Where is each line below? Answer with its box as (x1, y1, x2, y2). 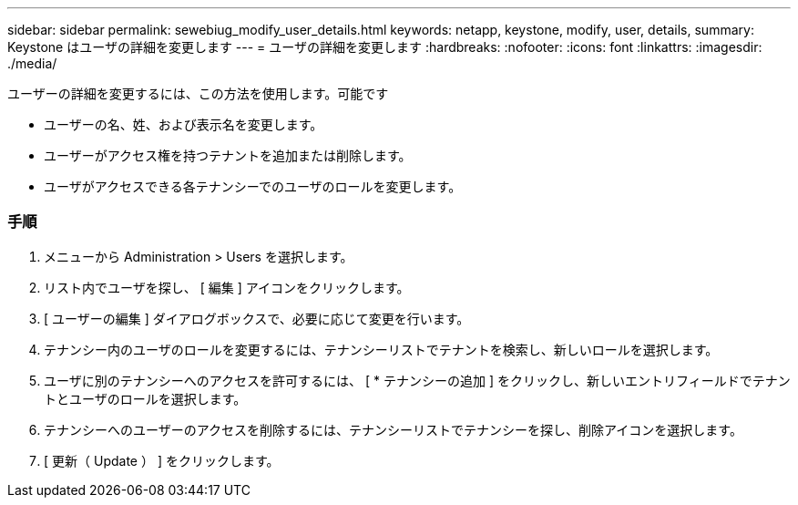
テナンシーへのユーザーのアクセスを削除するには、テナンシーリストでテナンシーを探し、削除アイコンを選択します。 (44, 421, 742, 438)
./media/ (7, 56, 57, 71)
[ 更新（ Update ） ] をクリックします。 (44, 452, 280, 469)
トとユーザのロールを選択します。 (44, 390, 247, 407)
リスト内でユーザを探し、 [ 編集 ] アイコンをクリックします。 (44, 279, 410, 295)
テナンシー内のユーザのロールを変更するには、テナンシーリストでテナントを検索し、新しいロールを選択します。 (44, 341, 719, 357)
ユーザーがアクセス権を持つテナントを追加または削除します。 (44, 148, 412, 163)
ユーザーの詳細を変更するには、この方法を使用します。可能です (7, 86, 389, 101)
